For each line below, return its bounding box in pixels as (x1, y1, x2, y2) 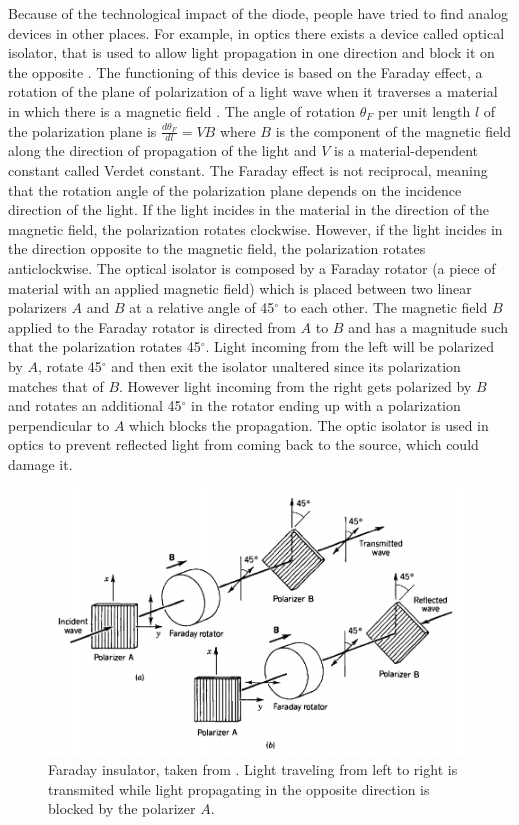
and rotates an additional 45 (8, 395, 182, 416)
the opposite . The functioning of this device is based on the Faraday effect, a (8, 61, 483, 82)
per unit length (378, 100, 471, 121)
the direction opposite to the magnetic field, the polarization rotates (8, 238, 426, 259)
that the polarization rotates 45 (8, 336, 201, 357)
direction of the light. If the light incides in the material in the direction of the (8, 199, 489, 220)
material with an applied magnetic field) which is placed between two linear (8, 277, 472, 298)
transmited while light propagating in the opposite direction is (48, 778, 430, 799)
